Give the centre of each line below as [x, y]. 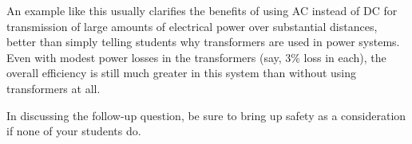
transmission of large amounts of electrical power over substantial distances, [192, 26]
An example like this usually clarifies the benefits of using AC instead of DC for [202, 10]
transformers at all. [53, 88]
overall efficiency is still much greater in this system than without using [182, 73]
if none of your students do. [74, 131]
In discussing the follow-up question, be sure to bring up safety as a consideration [206, 115]
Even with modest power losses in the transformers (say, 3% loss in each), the [196, 57]
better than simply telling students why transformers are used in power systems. [203, 42]
